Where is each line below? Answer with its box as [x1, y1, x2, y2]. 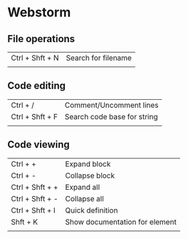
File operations [7, 33, 75, 45]
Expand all [65, 182, 100, 192]
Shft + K [11, 217, 38, 227]
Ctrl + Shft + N [11, 53, 59, 63]
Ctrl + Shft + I [11, 205, 56, 215]
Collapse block [65, 171, 115, 180]
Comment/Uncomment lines [64, 100, 159, 110]
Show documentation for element [65, 217, 177, 227]
